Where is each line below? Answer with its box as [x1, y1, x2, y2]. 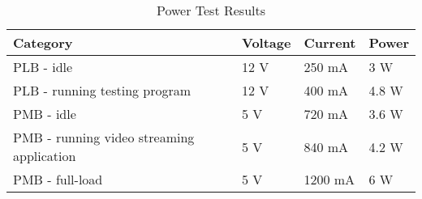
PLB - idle [13, 57, 73, 76]
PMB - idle [13, 104, 76, 123]
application [13, 146, 76, 165]
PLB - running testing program [13, 81, 192, 99]
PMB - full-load [13, 170, 103, 188]
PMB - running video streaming [13, 128, 195, 146]
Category [13, 33, 73, 52]
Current [304, 33, 356, 52]
